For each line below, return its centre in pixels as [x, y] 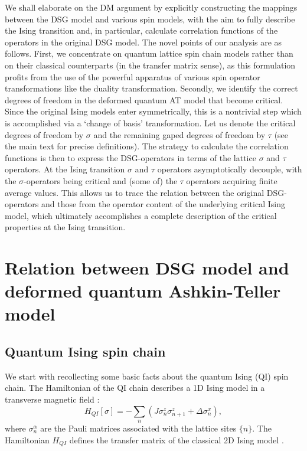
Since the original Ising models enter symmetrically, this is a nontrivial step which [153, 111]
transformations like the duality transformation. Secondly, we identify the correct [151, 88]
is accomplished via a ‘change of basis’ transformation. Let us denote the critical [150, 122]
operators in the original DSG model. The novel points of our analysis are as [143, 42]
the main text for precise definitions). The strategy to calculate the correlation [147, 146]
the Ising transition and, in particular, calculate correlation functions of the [141, 30]
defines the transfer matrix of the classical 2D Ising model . [177, 439]
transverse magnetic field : [52, 399]
